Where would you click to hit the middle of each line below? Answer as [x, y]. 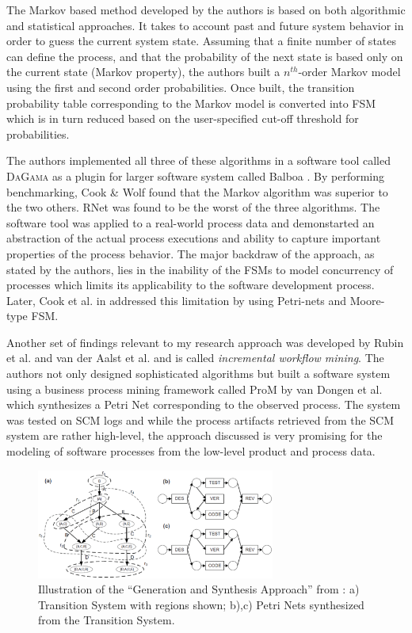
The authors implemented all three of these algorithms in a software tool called [198, 160]
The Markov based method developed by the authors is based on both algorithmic [206, 10]
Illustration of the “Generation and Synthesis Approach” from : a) [199, 589]
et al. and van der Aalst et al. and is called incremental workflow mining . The [195, 358]
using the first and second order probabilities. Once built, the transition [181, 87]
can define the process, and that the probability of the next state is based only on [205, 56]
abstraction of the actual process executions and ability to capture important [194, 238]
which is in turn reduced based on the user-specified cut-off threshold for [183, 118]
